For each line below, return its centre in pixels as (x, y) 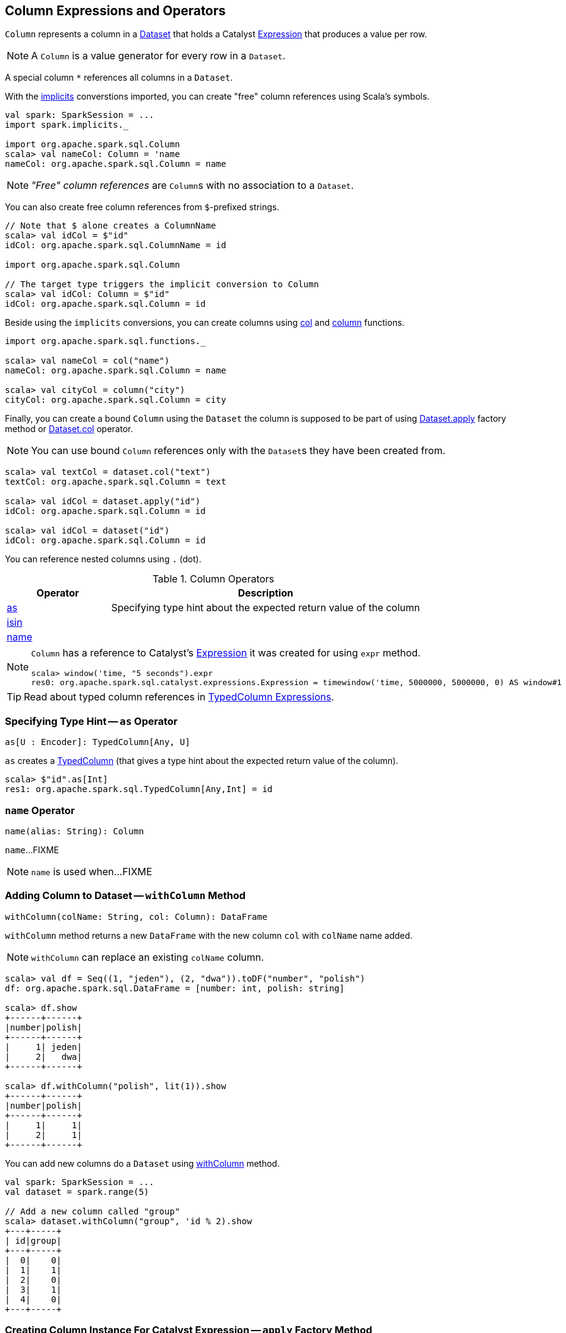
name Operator (40, 810)
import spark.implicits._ (67, 125)
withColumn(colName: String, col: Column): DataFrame (136, 916)
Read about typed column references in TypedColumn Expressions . (179, 697)
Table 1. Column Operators (213, 579)
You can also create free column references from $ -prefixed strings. (142, 207)
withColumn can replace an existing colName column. (148, 957)
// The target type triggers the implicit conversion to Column (162, 285)
